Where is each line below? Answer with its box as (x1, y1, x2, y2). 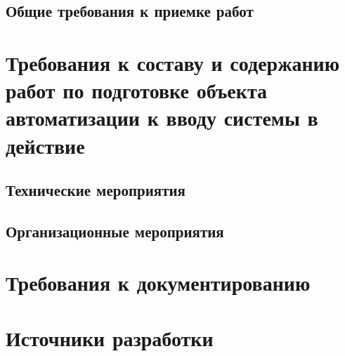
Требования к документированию (6, 268, 311, 297)
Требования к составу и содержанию (6, 48, 340, 77)
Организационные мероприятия (6, 220, 224, 242)
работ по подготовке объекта (6, 76, 267, 105)
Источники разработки (6, 323, 214, 352)
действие (6, 131, 85, 159)
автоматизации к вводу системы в (6, 103, 318, 132)
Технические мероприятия (6, 179, 185, 201)
